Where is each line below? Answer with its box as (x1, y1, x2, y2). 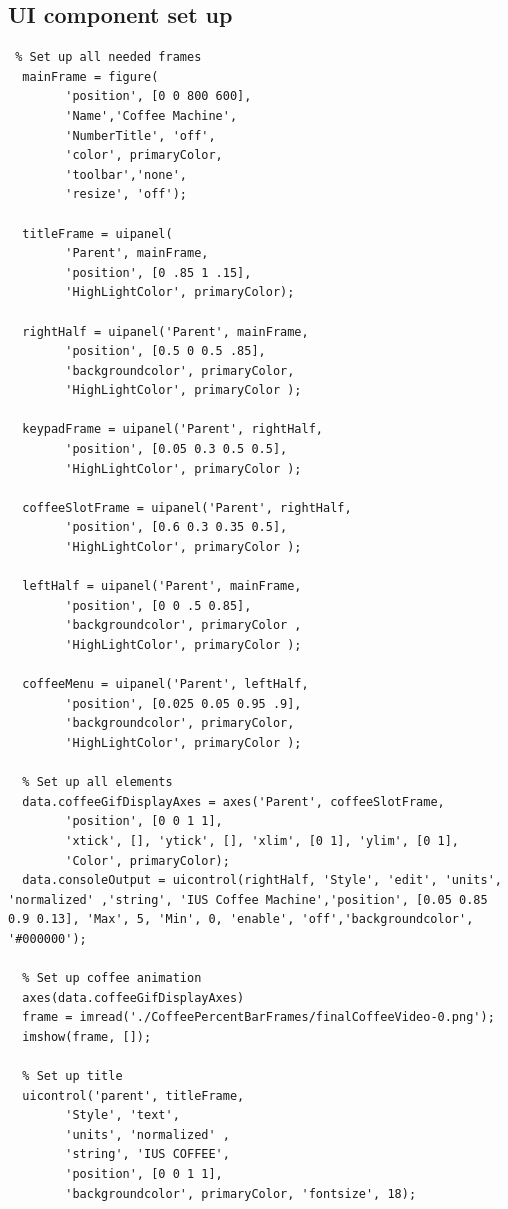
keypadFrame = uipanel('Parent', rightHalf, (22, 422, 323, 437)
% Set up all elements (22, 775, 173, 790)
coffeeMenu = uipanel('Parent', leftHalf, (22, 677, 309, 692)
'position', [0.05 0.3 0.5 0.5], (65, 442, 288, 457)
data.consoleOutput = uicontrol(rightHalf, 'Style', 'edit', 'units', (22, 873, 502, 888)
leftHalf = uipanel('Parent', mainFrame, (22, 579, 302, 594)
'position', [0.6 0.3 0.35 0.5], (65, 520, 288, 535)
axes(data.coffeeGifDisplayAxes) (22, 990, 245, 1005)
